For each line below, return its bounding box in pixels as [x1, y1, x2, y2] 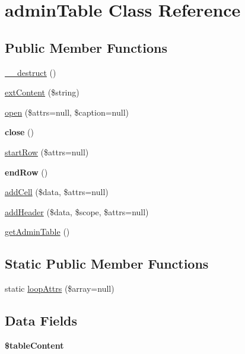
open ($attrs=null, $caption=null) [5, 106, 129, 118]
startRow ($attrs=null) [5, 145, 89, 158]
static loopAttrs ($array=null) [5, 282, 114, 295]
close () [5, 126, 34, 138]
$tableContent [5, 339, 64, 351]
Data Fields [5, 311, 78, 330]
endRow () [5, 165, 48, 178]
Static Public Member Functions [5, 254, 209, 273]
